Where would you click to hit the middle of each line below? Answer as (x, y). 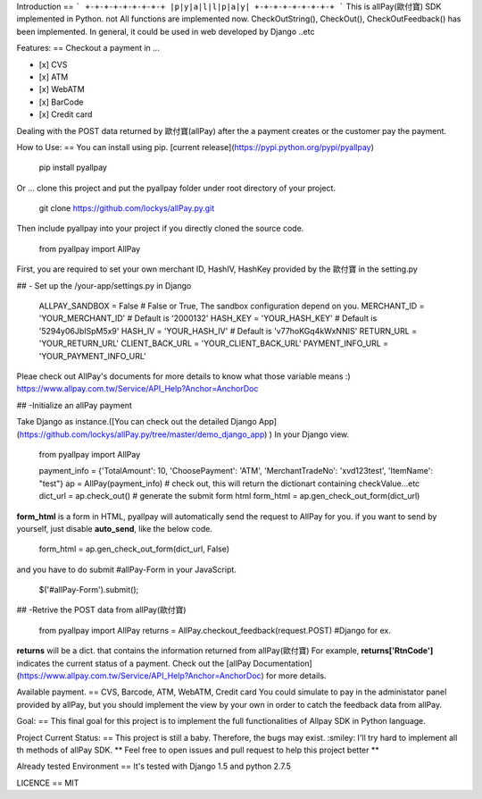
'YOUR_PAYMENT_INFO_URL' (92, 356)
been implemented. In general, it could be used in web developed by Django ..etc (166, 31)
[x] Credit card (66, 114)
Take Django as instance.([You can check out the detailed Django (137, 422)
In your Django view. (312, 434)
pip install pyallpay (73, 168)
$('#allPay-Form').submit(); (89, 590)
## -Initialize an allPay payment (75, 405)
